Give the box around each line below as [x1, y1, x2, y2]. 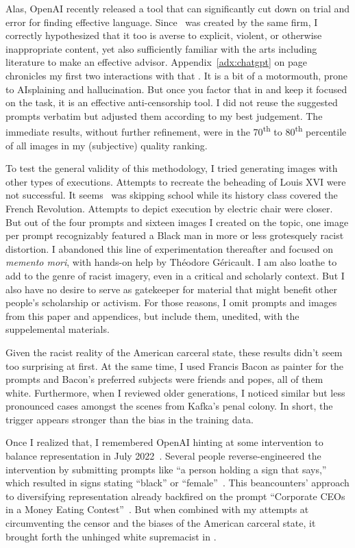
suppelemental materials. [5, 322, 110, 336]
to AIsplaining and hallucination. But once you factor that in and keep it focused [5, 82, 347, 96]
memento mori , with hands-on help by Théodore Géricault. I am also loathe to [5, 255, 337, 269]
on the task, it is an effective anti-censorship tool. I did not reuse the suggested [5, 95, 338, 110]
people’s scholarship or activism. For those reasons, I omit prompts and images [5, 295, 337, 310]
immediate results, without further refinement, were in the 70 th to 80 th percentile [5, 123, 347, 138]
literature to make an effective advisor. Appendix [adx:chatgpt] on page [5, 55, 308, 69]
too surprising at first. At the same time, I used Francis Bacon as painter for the [5, 358, 344, 373]
